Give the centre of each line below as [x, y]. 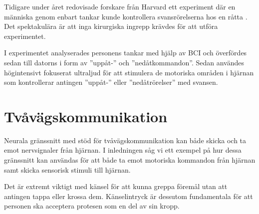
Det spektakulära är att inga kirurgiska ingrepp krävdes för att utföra [111, 26]
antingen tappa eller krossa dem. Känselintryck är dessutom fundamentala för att [129, 196]
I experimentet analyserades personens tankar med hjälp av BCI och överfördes [126, 53]
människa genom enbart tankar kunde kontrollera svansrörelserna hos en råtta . [126, 16]
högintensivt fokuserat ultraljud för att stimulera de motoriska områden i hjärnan [129, 72]
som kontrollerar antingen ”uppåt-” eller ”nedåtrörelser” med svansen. [111, 82]
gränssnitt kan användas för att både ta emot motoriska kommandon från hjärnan [130, 160]
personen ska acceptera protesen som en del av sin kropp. [92, 206]
